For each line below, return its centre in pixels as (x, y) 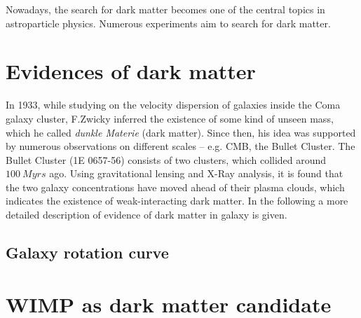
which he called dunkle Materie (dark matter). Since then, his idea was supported (181, 132)
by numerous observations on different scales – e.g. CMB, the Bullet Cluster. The (180, 146)
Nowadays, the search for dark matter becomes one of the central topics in (165, 9)
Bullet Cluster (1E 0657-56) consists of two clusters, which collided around (166, 159)
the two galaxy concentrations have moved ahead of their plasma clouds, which (175, 187)
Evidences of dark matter (131, 71)
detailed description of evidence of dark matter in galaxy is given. (147, 215)
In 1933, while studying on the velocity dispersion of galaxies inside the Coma (173, 105)
